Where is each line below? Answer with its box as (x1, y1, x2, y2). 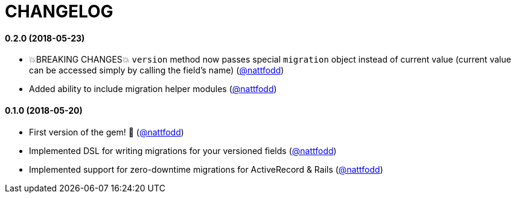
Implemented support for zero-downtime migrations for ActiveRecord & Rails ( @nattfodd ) (29, 164, 383, 175)
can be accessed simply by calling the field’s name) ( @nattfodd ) (29, 65, 284, 76)
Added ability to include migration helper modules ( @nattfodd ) (29, 84, 277, 94)
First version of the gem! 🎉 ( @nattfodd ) (29, 126, 184, 137)
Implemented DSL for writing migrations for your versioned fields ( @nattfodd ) (29, 145, 337, 156)
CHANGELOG (5, 1, 113, 22)
